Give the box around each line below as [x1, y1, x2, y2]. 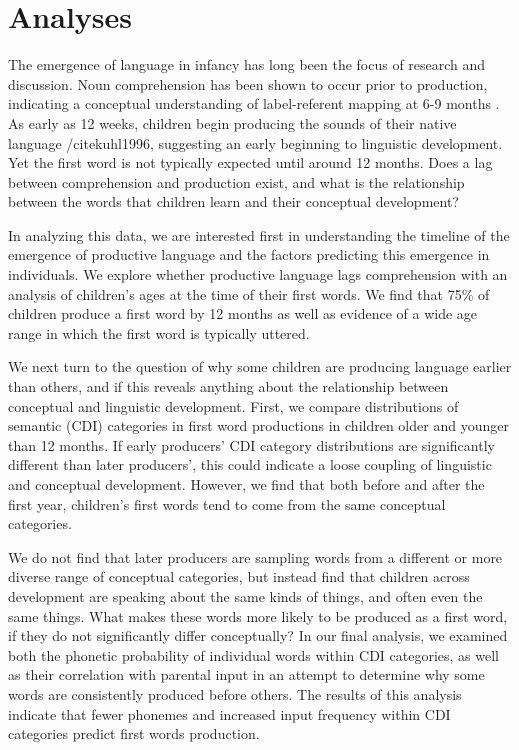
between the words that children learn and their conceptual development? [8, 191, 459, 212]
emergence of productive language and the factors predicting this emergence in [8, 244, 490, 265]
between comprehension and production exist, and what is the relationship [8, 171, 465, 192]
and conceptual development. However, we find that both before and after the [8, 474, 485, 494]
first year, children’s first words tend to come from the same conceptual [8, 493, 446, 514]
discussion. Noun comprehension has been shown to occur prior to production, [8, 73, 488, 94]
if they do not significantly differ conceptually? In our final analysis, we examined [8, 625, 508, 646]
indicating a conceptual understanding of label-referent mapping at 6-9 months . [8, 93, 500, 114]
